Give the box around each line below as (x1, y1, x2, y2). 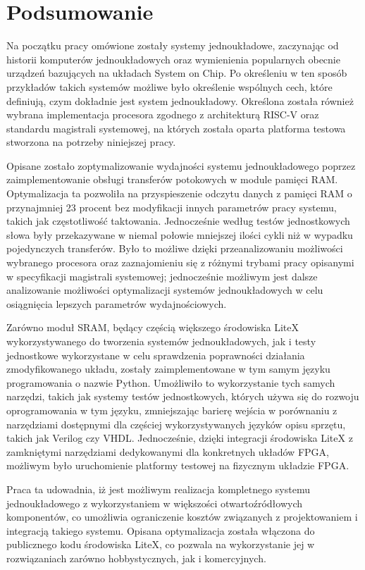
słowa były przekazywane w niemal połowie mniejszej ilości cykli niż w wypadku (6, 227, 353, 242)
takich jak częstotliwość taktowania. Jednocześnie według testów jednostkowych (6, 213, 350, 228)
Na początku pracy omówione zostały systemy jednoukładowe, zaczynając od (6, 38, 339, 53)
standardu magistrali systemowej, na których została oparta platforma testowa (6, 120, 346, 135)
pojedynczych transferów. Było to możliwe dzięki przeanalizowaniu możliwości (6, 241, 343, 256)
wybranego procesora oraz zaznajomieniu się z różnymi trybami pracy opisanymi (6, 255, 354, 270)
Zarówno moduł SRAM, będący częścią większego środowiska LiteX (6, 320, 299, 335)
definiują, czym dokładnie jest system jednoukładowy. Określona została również (6, 93, 354, 108)
